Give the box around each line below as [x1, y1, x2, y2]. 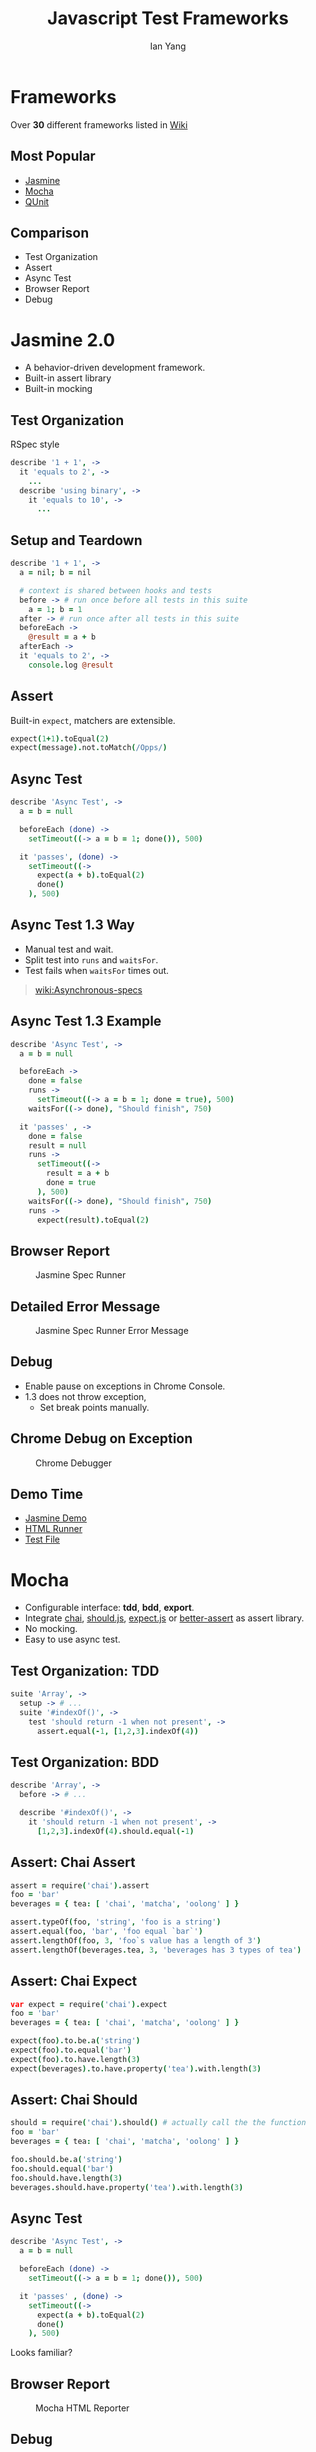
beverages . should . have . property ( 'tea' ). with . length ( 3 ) [10, 2182, 244, 2192]
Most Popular [10, 148, 96, 165]
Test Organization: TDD [10, 1662, 160, 1679]
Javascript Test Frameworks [47, 7, 289, 30]
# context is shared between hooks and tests [19, 585, 213, 596]
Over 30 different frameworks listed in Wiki [10, 118, 188, 131]
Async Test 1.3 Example [10, 1013, 162, 1030]
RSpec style [10, 438, 60, 451]
